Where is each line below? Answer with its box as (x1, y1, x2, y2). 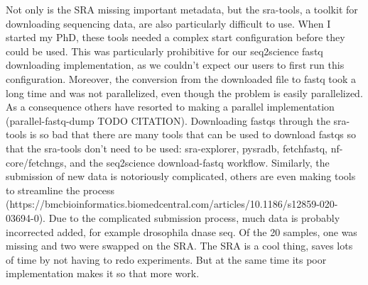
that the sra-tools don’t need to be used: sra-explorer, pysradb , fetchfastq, (6, 140, 328, 155)
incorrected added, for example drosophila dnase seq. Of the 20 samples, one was (6, 224, 357, 239)
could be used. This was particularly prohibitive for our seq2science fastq (6, 43, 323, 58)
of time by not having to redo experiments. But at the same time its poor (6, 252, 327, 267)
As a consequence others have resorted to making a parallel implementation (6, 99, 335, 114)
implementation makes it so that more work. (6, 266, 200, 281)
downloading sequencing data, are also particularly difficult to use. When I (6, 16, 331, 30)
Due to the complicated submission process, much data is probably (48, 210, 340, 225)
